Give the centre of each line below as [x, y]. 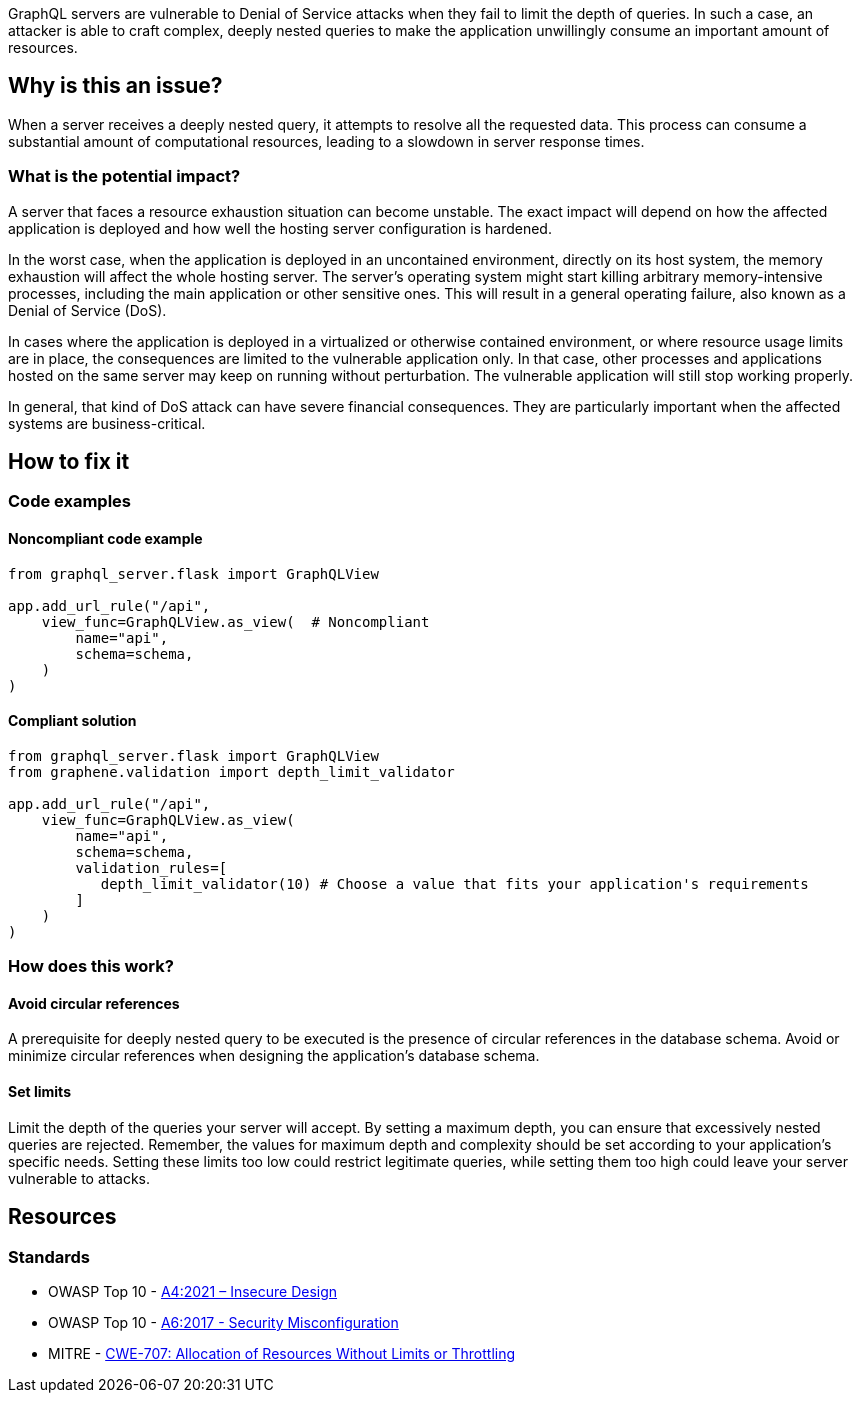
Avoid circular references [94, 1003]
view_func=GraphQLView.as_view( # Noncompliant [235, 621]
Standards [49, 1256]
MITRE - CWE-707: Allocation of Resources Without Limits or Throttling [282, 1353]
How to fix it [69, 462]
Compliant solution [72, 721]
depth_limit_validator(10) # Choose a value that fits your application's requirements [454, 883]
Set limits [39, 1092]
